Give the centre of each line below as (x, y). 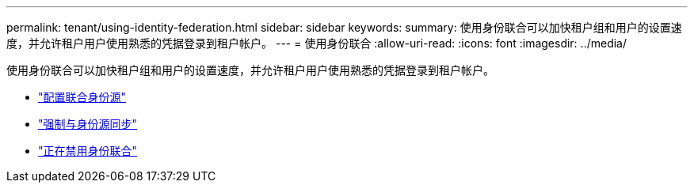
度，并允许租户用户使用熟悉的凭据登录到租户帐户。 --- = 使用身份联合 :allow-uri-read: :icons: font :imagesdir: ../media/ (317, 43)
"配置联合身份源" (82, 97)
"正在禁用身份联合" (88, 151)
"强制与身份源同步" (88, 124)
